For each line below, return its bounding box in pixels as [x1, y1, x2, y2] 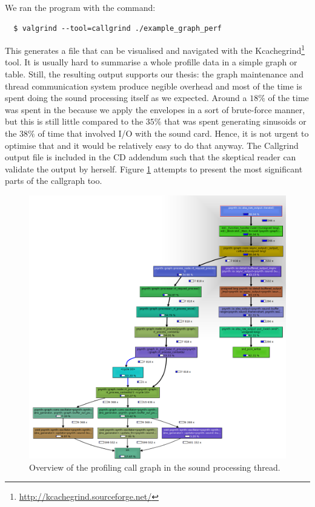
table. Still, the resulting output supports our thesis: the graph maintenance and [5, 68, 303, 80]
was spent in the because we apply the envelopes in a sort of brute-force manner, [5, 103, 305, 116]
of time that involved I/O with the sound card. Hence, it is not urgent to [38, 127, 309, 139]
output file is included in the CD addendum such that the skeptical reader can [5, 151, 296, 163]
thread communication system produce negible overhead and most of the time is [5, 79, 302, 92]
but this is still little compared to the [5, 115, 144, 128]
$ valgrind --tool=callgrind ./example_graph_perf [13, 24, 222, 33]
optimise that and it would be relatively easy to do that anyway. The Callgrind [5, 139, 299, 151]
